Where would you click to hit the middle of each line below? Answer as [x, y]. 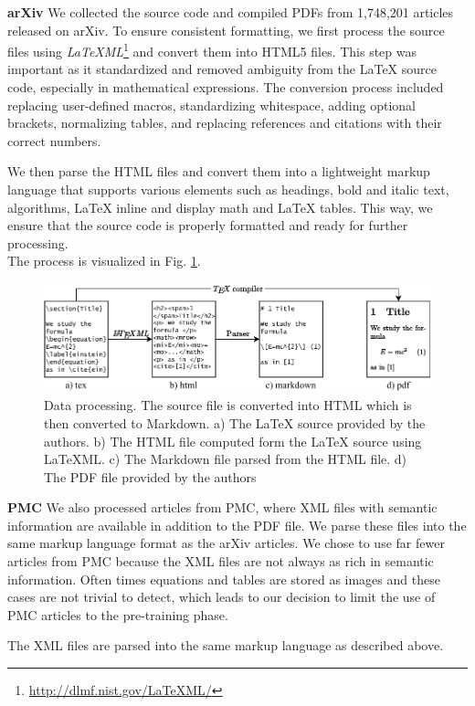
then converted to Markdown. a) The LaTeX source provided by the [235, 422]
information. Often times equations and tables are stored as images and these [224, 579]
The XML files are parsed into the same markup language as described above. [226, 645]
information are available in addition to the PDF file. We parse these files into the [237, 525]
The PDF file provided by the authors [150, 476]
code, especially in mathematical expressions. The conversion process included [226, 87]
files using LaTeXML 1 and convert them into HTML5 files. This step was [212, 50]
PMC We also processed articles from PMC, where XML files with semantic [222, 507]
